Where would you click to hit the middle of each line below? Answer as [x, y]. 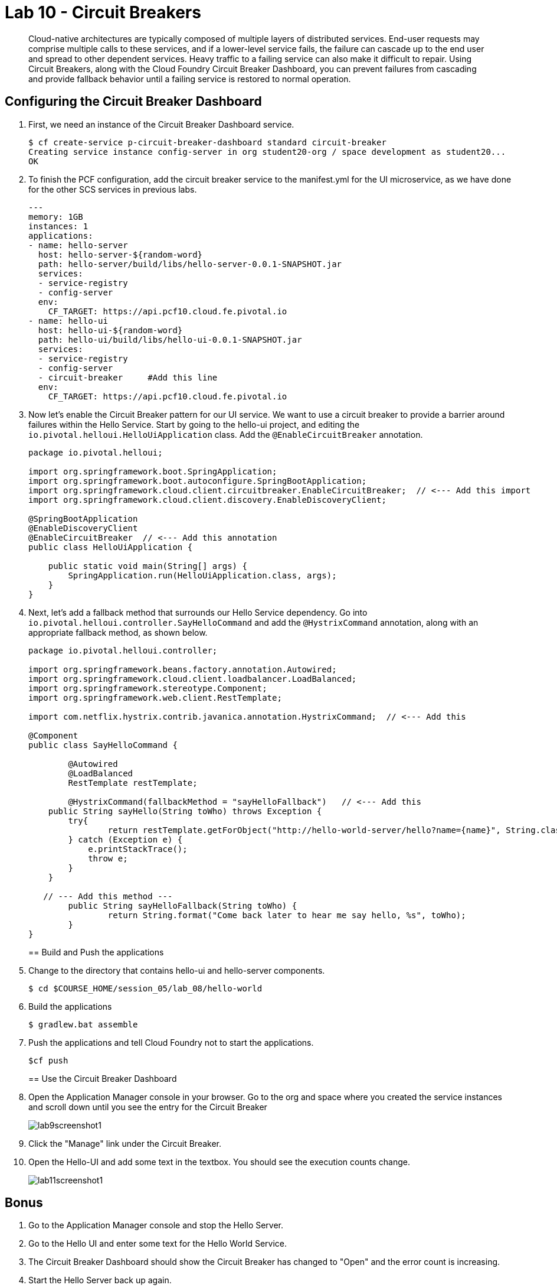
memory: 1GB [56, 217]
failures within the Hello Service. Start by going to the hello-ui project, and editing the [194, 424]
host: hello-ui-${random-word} [110, 330]
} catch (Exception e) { [125, 839]
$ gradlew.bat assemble [83, 1024]
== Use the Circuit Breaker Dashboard [103, 1078]
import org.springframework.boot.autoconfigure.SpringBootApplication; [198, 481]
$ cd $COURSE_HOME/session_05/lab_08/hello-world [145, 988]
